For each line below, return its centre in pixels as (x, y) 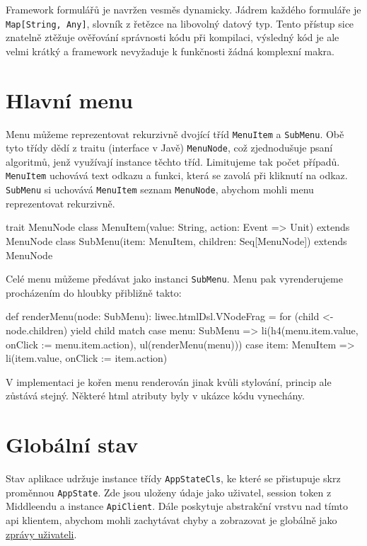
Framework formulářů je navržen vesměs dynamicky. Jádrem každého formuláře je (183, 9)
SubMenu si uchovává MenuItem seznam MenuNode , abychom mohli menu (160, 189)
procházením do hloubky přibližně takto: (94, 292)
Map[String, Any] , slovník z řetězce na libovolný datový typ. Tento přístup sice (180, 23)
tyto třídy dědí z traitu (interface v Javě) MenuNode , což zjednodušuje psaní (169, 148)
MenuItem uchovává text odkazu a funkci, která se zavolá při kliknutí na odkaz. (177, 175)
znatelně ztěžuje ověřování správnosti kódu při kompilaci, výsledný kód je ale (173, 37)
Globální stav (72, 444)
